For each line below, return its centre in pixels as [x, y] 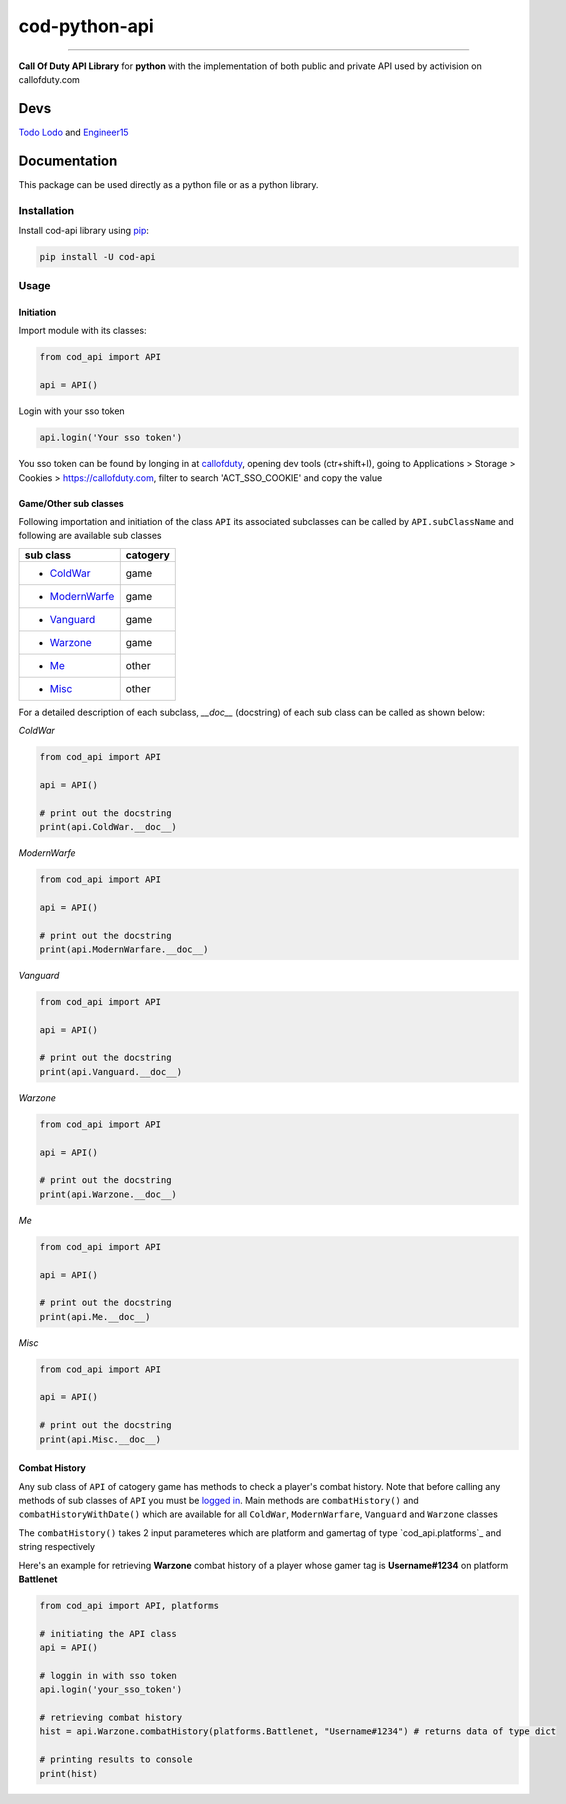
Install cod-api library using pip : [84, 230]
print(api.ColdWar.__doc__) [108, 827]
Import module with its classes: [82, 331]
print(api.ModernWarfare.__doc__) [124, 949]
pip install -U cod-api [98, 256]
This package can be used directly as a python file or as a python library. [168, 184]
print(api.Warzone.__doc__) [108, 1194]
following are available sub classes [90, 536]
